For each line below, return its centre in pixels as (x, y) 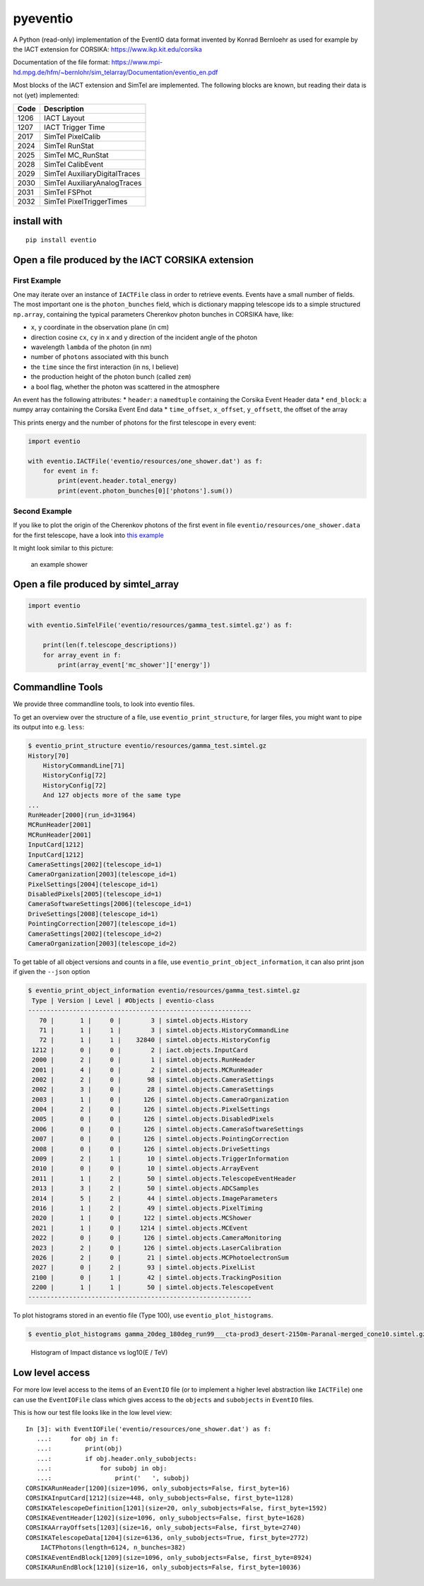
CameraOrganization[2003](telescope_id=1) (102, 874)
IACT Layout (64, 118)
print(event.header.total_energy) (117, 481)
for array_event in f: (82, 655)
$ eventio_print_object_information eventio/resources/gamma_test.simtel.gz (164, 991)
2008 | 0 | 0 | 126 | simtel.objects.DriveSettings (151, 1149)
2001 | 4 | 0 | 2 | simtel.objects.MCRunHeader (147, 1070)
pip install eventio (61, 240)
